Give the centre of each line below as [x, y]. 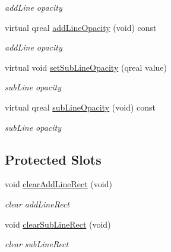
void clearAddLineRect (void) [58, 184]
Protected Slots [53, 159]
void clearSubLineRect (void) [58, 224]
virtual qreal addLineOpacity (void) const [81, 27]
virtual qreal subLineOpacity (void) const [80, 107]
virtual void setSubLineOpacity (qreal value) [86, 67]
